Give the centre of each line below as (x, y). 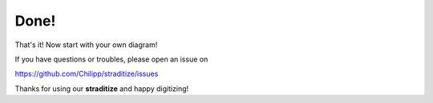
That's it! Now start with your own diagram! (86, 45)
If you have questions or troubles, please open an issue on (111, 59)
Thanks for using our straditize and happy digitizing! (102, 89)
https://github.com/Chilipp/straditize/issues (87, 74)
